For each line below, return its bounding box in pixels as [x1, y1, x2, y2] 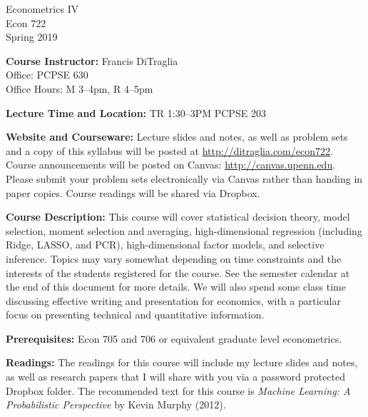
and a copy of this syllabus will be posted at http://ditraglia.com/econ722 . [6, 143, 333, 158]
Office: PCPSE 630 [6, 67, 88, 82]
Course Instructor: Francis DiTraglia [6, 53, 178, 68]
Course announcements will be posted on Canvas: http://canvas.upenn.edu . [6, 157, 336, 172]
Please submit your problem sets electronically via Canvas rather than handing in [6, 171, 363, 186]
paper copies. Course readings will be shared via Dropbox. [6, 185, 260, 200]
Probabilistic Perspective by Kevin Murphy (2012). [6, 397, 226, 412]
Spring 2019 [6, 29, 58, 44]
